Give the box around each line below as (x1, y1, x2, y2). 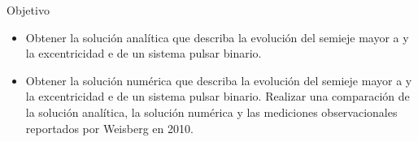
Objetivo (7, 2, 50, 18)
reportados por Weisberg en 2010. (25, 119, 194, 136)
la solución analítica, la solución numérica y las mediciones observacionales (25, 103, 398, 120)
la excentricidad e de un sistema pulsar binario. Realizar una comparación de (25, 88, 410, 105)
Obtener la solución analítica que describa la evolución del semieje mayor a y (25, 28, 409, 45)
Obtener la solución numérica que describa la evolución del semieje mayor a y (25, 71, 412, 88)
